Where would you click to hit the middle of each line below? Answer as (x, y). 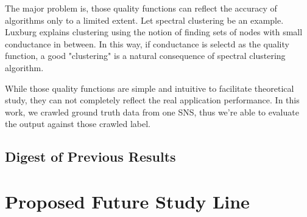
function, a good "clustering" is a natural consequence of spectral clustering (145, 56)
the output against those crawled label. (78, 124)
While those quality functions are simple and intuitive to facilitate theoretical (150, 88)
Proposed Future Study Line (127, 201)
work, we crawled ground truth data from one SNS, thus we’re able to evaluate (152, 112)
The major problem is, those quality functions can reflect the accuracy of (141, 8)
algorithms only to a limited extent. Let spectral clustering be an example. (144, 20)
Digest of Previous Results (90, 157)
